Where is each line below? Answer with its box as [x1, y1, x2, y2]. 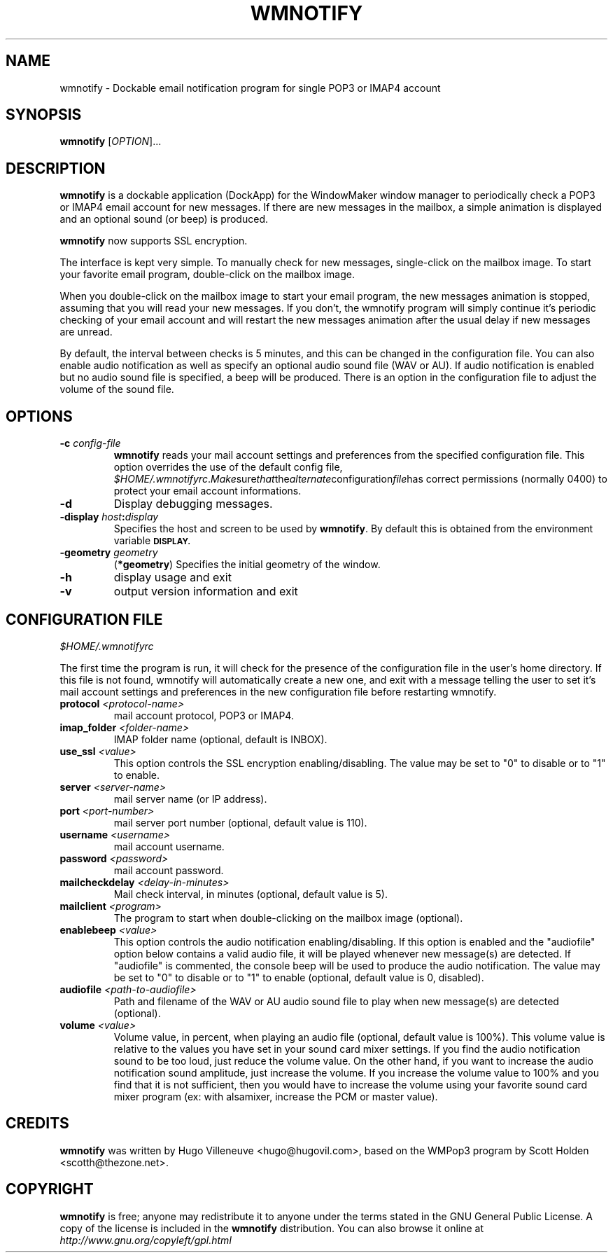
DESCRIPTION [6, 159, 106, 177]
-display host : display [59, 511, 159, 523]
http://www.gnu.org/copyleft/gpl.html [59, 1233, 232, 1246]
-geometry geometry [59, 546, 158, 559]
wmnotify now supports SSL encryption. [59, 235, 248, 247]
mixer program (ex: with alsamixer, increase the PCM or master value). [113, 1090, 438, 1103]
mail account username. [113, 840, 225, 852]
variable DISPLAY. [113, 534, 191, 547]
